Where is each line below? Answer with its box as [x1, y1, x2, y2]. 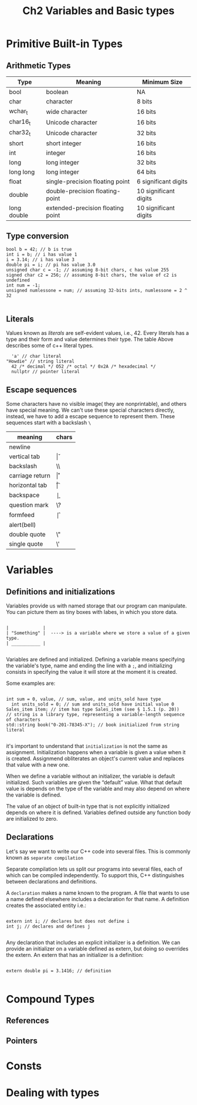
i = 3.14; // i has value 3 [6, 257, 75, 263]
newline [9, 443, 31, 451]
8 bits [137, 98, 152, 105]
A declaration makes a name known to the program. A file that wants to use [6, 889, 189, 896]
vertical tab [9, 452, 40, 461]
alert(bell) [9, 521, 36, 529]
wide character [46, 108, 88, 116]
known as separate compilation [6, 854, 84, 861]
